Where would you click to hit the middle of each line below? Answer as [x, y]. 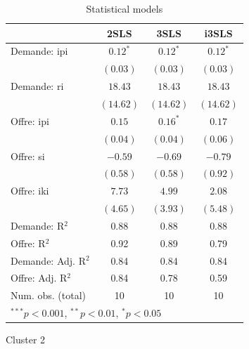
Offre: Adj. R [39, 278]
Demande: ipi [39, 51]
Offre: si [28, 156]
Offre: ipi [30, 120]
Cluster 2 [26, 340]
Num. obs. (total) [49, 295]
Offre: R [28, 243]
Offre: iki [30, 191]
